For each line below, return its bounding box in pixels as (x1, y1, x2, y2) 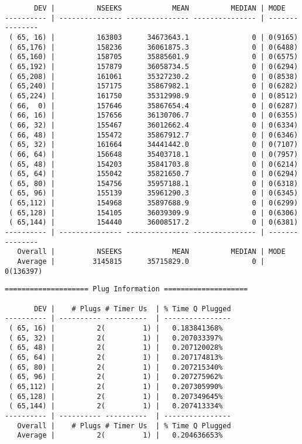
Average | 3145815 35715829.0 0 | (17, 257, 265, 266)
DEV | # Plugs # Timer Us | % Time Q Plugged (34, 304, 231, 313)
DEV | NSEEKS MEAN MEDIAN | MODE (34, 4, 286, 12)
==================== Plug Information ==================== (5, 285, 248, 294)
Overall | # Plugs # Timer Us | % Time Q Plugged (17, 421, 231, 430)
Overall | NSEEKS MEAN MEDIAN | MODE (17, 247, 286, 256)
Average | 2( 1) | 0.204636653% (17, 431, 223, 440)
